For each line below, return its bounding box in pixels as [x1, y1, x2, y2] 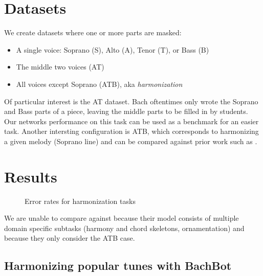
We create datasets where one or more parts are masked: [4, 27, 182, 38]
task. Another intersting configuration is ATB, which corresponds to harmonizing [4, 126, 259, 136]
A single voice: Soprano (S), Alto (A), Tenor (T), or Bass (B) [16, 44, 209, 55]
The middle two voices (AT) [16, 61, 104, 72]
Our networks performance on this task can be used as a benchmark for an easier [4, 116, 259, 126]
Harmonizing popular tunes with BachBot [4, 258, 232, 273]
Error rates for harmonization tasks [25, 195, 136, 206]
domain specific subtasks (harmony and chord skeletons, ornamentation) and [4, 222, 245, 233]
